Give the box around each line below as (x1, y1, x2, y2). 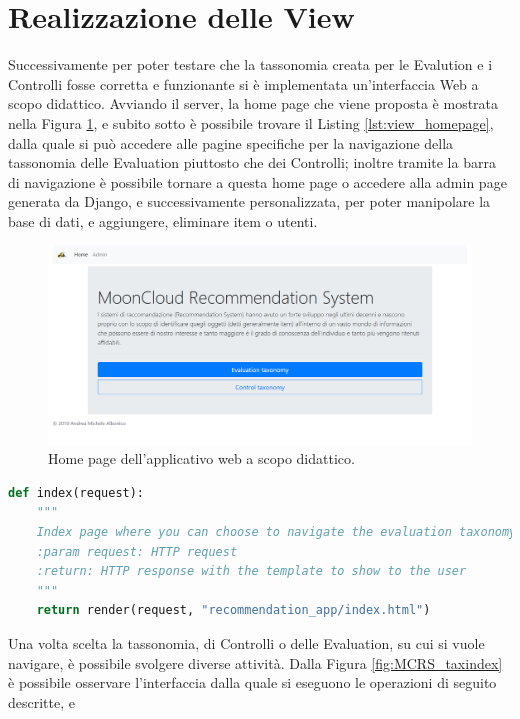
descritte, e (8, 691, 75, 712)
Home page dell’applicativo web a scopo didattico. (48, 448, 355, 469)
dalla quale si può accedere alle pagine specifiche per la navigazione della (8, 132, 454, 153)
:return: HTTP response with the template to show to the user (36, 564, 467, 579)
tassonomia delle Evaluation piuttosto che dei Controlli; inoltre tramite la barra (8, 152, 496, 173)
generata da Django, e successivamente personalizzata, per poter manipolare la (8, 191, 491, 212)
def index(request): (8, 485, 145, 500)
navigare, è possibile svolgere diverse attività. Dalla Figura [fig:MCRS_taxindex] (8, 652, 503, 673)
